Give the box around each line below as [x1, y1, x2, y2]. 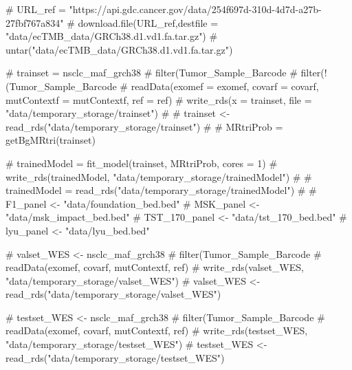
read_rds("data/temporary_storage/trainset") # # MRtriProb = [5, 119, 283, 133]
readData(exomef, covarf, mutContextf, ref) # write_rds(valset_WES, [5, 260, 304, 274]
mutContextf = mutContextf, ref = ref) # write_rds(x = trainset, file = [5, 92, 312, 107]
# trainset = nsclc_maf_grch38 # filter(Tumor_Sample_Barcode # [5, 65, 298, 80]
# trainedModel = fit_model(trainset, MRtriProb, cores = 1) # [5, 155, 278, 170]
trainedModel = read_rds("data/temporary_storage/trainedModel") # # [5, 183, 317, 197]
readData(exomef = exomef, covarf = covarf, [131, 78, 319, 93]
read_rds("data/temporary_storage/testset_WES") [5, 350, 225, 364]
